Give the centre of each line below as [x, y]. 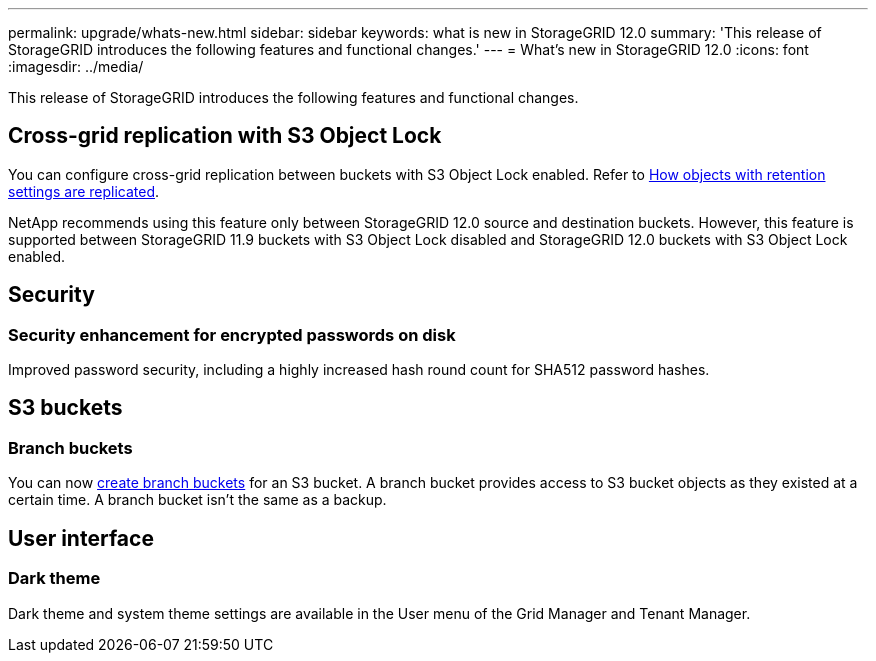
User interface [81, 538]
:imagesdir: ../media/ [76, 66]
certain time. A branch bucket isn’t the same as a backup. [197, 500]
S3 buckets [65, 408]
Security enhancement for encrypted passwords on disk [232, 334]
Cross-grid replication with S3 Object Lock [225, 136]
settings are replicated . [84, 191]
